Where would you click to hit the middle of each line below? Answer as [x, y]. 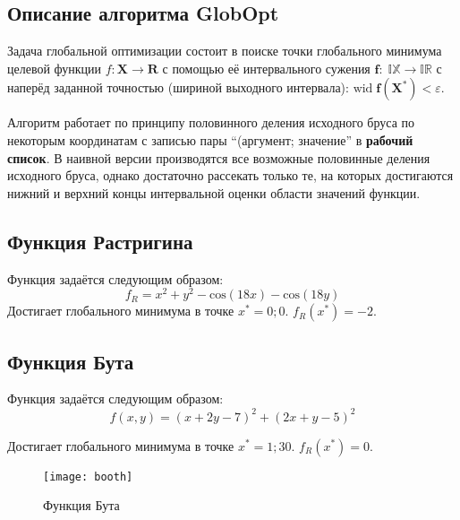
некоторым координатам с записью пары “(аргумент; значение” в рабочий [210, 139]
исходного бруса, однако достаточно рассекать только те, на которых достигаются [230, 175]
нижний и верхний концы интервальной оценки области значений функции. [214, 192]
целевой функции [55, 68]
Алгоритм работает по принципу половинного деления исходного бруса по [211, 122]
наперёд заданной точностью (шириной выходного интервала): [178, 87]
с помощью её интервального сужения [266, 68]
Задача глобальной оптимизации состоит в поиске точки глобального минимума [225, 51]
